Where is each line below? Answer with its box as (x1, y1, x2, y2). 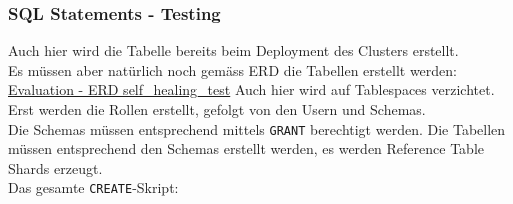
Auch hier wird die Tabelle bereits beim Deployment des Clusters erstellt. (8, 40, 459, 61)
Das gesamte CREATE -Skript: (8, 177, 179, 198)
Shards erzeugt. (8, 157, 103, 178)
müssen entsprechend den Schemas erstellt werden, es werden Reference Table (8, 138, 484, 159)
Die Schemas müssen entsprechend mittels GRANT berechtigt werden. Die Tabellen (8, 118, 506, 139)
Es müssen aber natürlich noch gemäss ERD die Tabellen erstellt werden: (8, 59, 457, 80)
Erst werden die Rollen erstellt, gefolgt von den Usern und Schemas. (8, 99, 426, 119)
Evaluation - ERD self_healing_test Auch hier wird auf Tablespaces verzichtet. (8, 79, 495, 100)
